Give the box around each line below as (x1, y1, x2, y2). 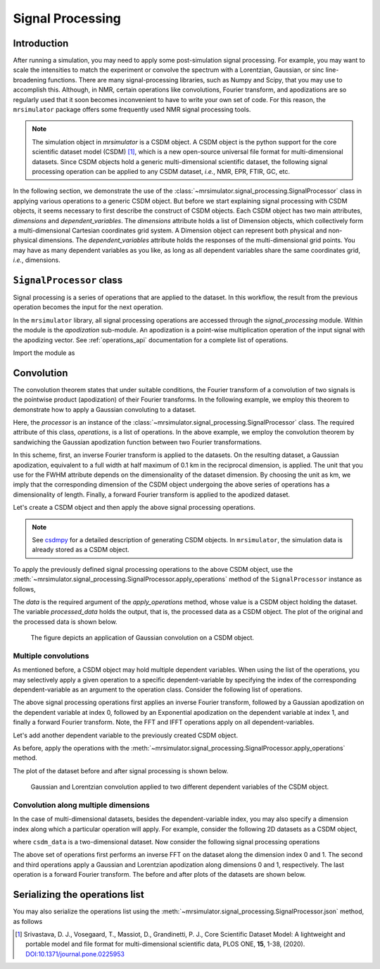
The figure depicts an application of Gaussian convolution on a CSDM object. (30, 634, 255, 642)
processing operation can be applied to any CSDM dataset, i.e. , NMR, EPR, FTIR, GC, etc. (32, 167, 291, 175)
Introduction (13, 37, 69, 49)
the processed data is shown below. (13, 617, 118, 626)
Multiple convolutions (13, 651, 89, 661)
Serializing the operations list (13, 889, 144, 901)
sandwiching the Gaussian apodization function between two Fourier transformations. (13, 437, 262, 446)
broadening (13, 75, 47, 84)
